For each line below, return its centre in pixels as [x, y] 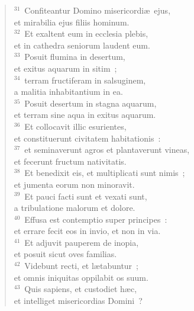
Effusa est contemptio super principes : [96, 219]
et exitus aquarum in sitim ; [65, 68]
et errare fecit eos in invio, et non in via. [87, 231]
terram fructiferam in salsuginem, [85, 80]
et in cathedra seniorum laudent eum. [82, 45]
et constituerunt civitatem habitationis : [87, 138]
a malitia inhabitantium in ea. [68, 92]
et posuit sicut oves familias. [65, 254]
